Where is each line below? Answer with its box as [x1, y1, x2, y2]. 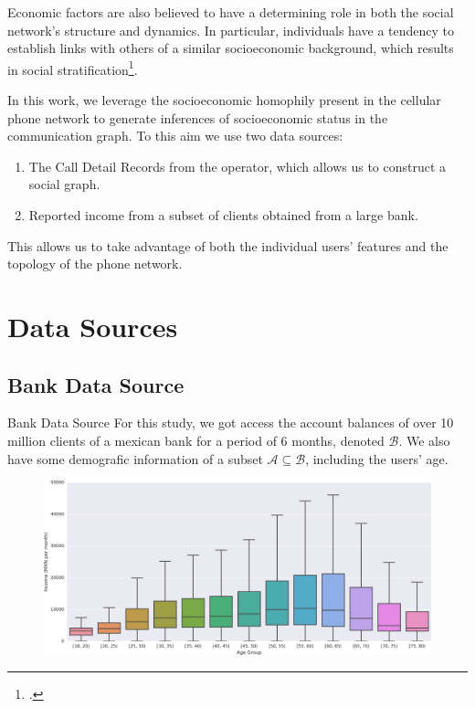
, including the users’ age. [305, 449, 449, 468]
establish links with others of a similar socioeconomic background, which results [7, 38, 454, 58]
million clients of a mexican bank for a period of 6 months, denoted [7, 430, 385, 449]
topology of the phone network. [7, 254, 183, 273]
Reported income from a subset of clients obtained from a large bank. [28, 206, 418, 224]
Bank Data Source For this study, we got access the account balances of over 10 [7, 413, 454, 432]
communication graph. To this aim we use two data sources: [7, 126, 343, 145]
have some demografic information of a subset [7, 449, 263, 468]
